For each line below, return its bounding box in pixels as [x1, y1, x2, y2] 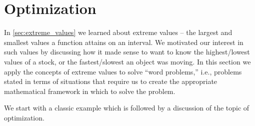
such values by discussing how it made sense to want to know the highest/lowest [4, 46, 250, 57]
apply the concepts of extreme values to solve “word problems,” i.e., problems [4, 66, 242, 76]
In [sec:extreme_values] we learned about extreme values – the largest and [4, 27, 232, 37]
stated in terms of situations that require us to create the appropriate [4, 76, 217, 86]
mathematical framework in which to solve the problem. [4, 85, 175, 96]
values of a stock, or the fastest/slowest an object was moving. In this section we [4, 56, 251, 66]
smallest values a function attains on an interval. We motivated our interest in [4, 36, 243, 47]
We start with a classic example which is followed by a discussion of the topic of [4, 102, 249, 113]
